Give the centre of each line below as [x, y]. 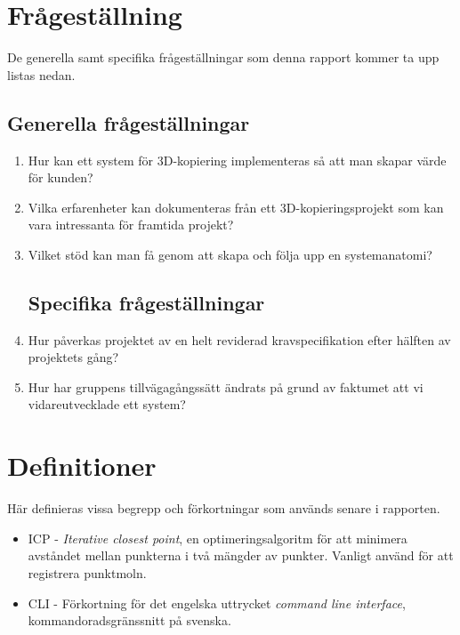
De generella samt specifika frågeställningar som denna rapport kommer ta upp [223, 57]
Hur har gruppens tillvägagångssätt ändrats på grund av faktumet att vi [226, 386]
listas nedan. [41, 74]
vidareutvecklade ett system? [107, 404]
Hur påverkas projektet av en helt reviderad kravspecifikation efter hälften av [239, 339]
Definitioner [82, 466]
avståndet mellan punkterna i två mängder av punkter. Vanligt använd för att [241, 555]
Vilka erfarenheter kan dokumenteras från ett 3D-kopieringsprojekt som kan [236, 207]
